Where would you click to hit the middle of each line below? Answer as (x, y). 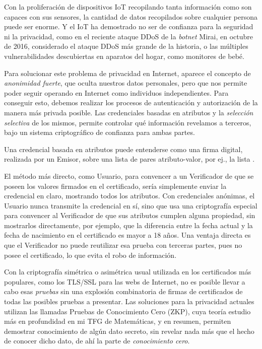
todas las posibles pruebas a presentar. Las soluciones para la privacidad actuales (129, 301)
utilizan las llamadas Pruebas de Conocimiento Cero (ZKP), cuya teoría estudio (127, 311)
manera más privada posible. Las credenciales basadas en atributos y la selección (129, 112)
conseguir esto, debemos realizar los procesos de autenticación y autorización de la (131, 102)
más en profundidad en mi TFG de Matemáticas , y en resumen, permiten (118, 321)
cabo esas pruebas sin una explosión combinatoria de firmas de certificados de (123, 291)
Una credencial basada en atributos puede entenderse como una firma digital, (123, 149)
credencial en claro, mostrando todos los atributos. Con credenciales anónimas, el (129, 196)
